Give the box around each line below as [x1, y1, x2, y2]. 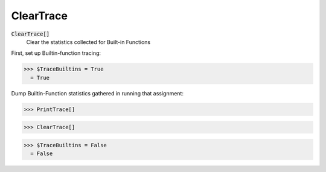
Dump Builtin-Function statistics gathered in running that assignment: [11, 89, 184, 97]
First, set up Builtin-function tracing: [11, 49, 101, 57]
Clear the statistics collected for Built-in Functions [26, 38, 151, 45]
